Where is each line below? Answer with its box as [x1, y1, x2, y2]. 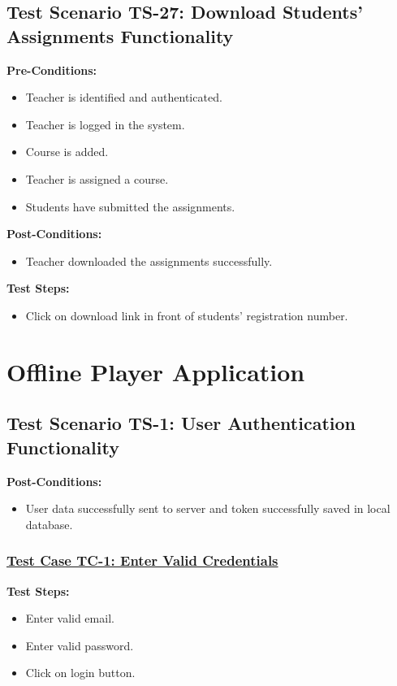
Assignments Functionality [6, 23, 234, 48]
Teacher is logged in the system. [25, 115, 185, 132]
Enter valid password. [25, 636, 134, 653]
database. [25, 515, 73, 532]
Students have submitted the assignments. [25, 198, 235, 215]
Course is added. [25, 143, 109, 160]
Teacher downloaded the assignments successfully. [25, 252, 273, 269]
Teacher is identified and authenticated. [25, 89, 222, 106]
